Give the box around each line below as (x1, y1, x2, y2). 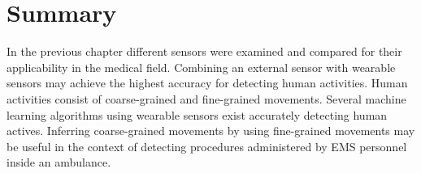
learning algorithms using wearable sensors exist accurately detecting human (7, 106, 388, 123)
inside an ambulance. (7, 154, 111, 171)
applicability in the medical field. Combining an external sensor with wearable (7, 58, 396, 75)
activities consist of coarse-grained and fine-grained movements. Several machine (7, 90, 406, 107)
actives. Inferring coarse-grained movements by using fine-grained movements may (7, 122, 415, 139)
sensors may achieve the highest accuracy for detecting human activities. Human (7, 74, 408, 91)
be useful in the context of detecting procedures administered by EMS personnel (7, 137, 407, 154)
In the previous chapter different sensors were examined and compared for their (7, 43, 402, 60)
